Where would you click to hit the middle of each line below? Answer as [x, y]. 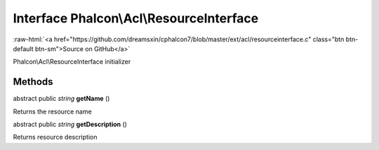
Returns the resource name [52, 111]
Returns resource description [55, 137]
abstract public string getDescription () [70, 124]
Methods [33, 82]
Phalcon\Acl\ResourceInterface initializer [72, 62]
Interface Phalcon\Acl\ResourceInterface [136, 18]
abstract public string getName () [61, 99]
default [24, 48]
